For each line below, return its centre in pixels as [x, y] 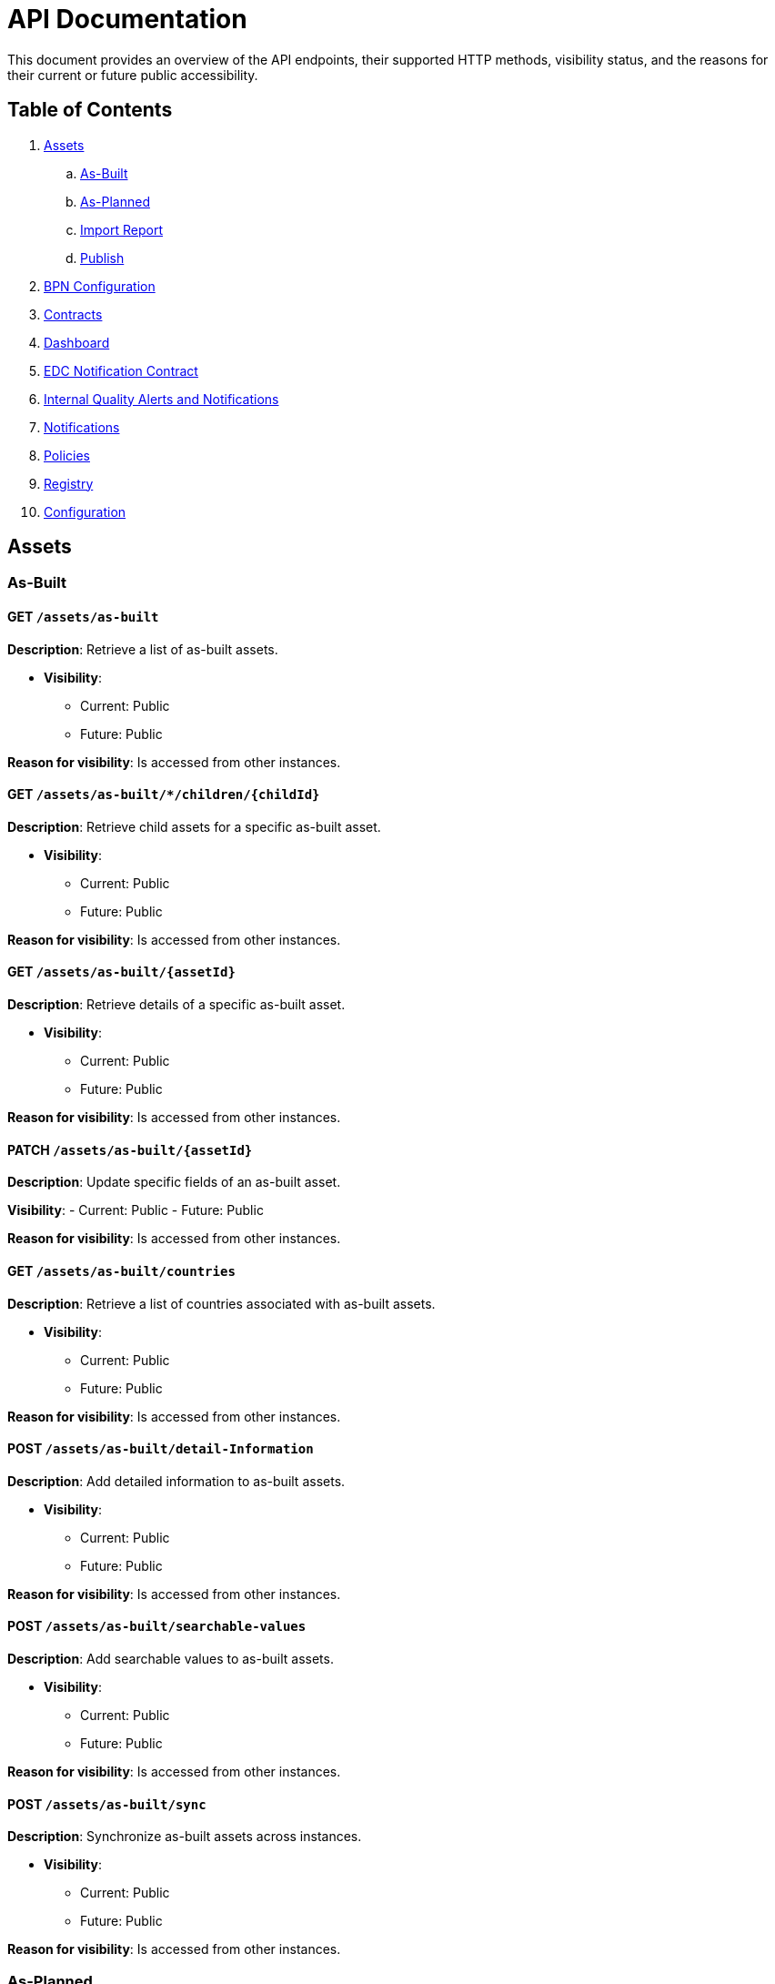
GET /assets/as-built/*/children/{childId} [164, 795]
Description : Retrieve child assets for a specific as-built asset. [194, 826]
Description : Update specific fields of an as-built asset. [174, 1182]
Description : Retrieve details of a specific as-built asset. [176, 1005]
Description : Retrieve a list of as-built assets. [143, 649]
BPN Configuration [100, 286]
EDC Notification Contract [121, 370]
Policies [67, 455]
